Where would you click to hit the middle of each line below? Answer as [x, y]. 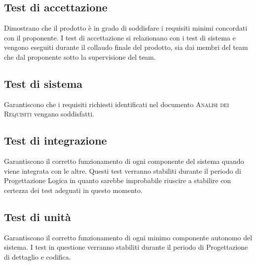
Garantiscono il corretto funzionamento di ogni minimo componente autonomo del [128, 237]
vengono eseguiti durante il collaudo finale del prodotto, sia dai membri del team [126, 47]
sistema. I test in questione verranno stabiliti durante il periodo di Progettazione [126, 247]
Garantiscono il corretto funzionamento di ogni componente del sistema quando [124, 161]
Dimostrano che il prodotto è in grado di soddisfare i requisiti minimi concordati [126, 28]
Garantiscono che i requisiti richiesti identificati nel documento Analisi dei [117, 104]
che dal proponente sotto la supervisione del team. [80, 57]
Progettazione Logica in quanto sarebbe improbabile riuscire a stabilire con [118, 180]
